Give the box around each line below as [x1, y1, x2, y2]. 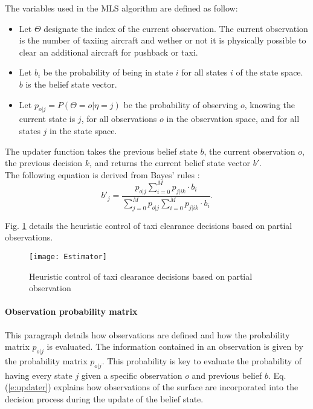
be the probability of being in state [43, 66, 173, 79]
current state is [19, 112, 76, 125]
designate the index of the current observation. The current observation [44, 22, 308, 34]
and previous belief [192, 369, 262, 381]
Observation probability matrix [5, 305, 138, 318]
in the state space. [50, 124, 117, 137]
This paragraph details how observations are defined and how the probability [5, 328, 290, 341]
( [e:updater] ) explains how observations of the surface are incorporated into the [5, 381, 298, 393]
